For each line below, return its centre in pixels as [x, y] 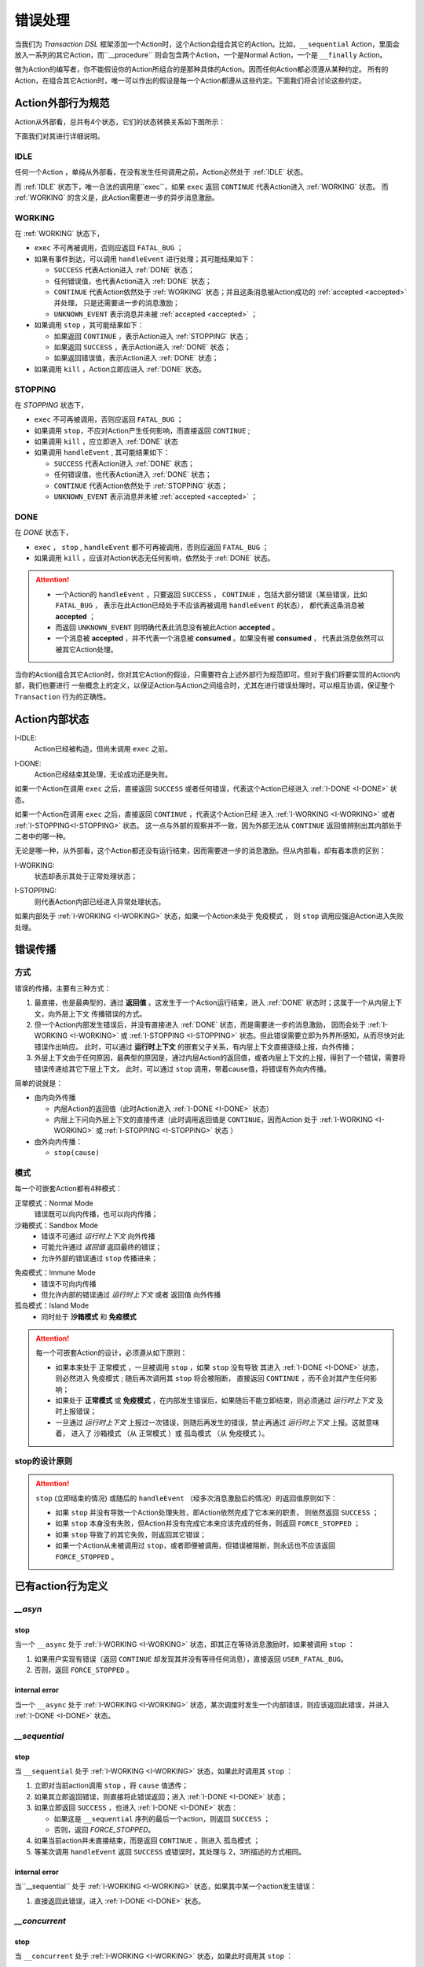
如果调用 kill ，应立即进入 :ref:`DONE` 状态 [106, 441]
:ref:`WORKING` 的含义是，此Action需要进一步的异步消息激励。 [117, 197]
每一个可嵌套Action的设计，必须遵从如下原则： [111, 1353]
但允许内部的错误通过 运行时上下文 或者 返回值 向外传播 [131, 1294]
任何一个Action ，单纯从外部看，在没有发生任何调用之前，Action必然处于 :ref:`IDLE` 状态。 [161, 172]
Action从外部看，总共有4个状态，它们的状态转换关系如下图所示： [120, 121]
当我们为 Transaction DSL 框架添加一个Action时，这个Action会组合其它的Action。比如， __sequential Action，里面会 [207, 44]
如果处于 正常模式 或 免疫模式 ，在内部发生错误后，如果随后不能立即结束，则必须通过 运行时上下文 [215, 1401]
